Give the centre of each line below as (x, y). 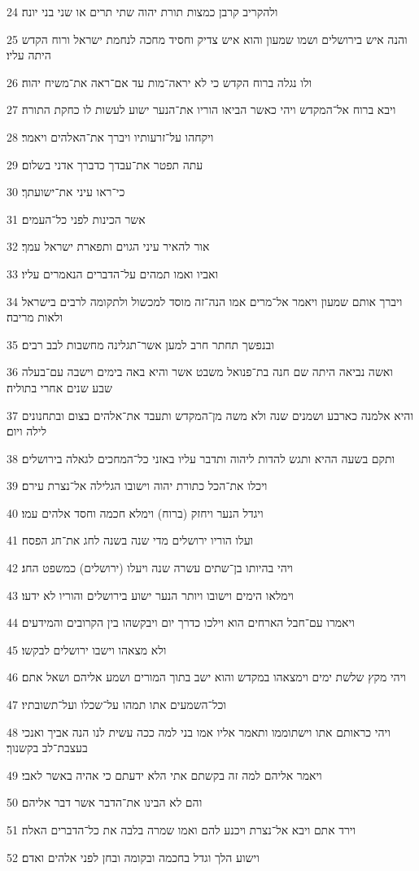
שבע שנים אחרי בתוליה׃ (59, 387)
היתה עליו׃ (29, 55)
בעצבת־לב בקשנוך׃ (47, 748)
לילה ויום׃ (27, 431)
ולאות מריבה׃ (35, 317)
